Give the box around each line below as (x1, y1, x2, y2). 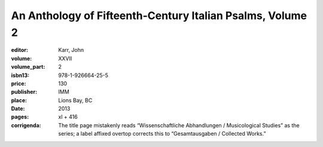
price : (11, 79, 26, 87)
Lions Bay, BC (58, 96, 93, 104)
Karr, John (58, 47, 84, 54)
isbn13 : (11, 72, 30, 79)
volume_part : (11, 63, 45, 71)
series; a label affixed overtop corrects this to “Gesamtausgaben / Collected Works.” (58, 130, 266, 137)
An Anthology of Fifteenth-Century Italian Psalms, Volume (11, 9, 307, 22)
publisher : (11, 88, 38, 96)
